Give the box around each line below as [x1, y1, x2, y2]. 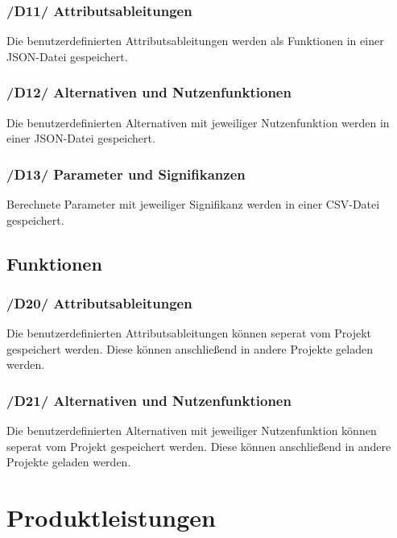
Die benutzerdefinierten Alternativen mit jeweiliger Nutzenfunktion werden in [6, 114, 390, 130]
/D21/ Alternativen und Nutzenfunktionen [6, 390, 292, 410]
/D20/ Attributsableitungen [6, 292, 192, 312]
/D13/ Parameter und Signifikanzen [6, 163, 246, 184]
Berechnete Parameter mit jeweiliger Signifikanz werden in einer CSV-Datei [6, 196, 380, 213]
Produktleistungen [6, 501, 216, 534]
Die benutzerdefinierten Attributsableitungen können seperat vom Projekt [6, 325, 372, 341]
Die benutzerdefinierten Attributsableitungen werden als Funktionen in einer [6, 32, 384, 49]
